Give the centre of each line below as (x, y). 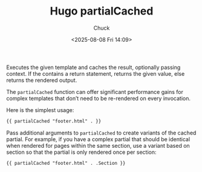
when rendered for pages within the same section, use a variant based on (98, 145)
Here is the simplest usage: (40, 110)
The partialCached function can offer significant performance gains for (95, 91)
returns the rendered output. (42, 80)
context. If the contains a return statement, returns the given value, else (96, 73)
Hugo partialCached (102, 11)
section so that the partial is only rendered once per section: (81, 152)
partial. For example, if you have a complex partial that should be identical (98, 139)
